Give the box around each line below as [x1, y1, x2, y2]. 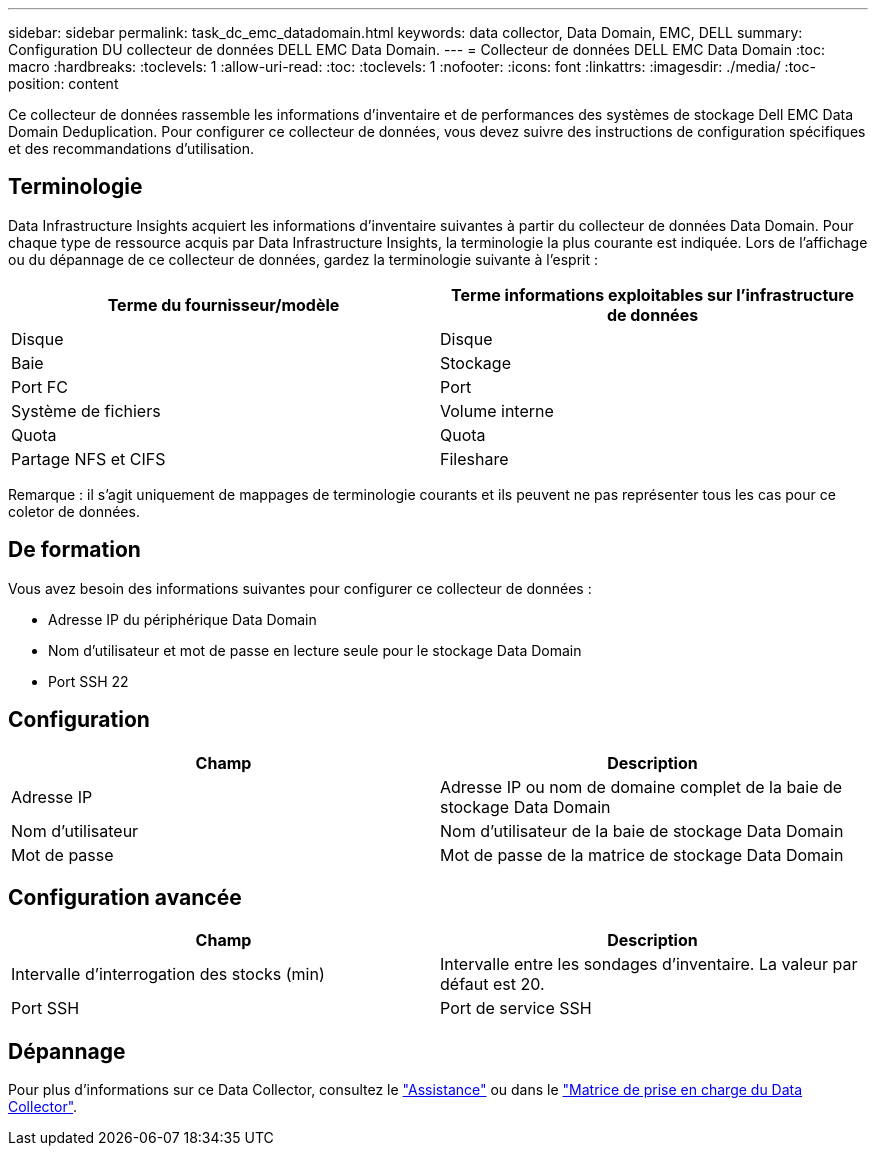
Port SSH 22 [48, 672, 129, 690]
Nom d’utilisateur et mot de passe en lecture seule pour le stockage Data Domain [48, 641, 582, 659]
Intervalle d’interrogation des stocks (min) [11, 964, 325, 985]
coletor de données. [8, 502, 140, 520]
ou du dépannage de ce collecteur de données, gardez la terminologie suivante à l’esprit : [8, 250, 598, 268]
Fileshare [440, 448, 509, 469]
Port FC [11, 376, 68, 397]
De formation [8, 537, 141, 563]
